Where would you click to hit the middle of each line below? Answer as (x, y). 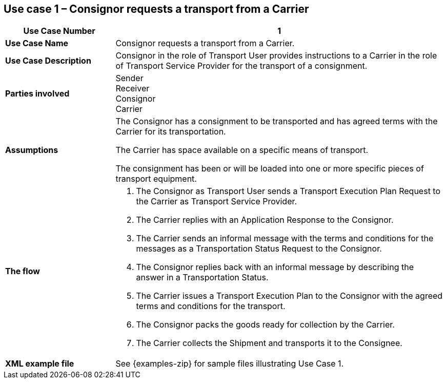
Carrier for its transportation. (171, 132)
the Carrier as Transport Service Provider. (217, 202)
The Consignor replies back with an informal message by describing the (275, 267)
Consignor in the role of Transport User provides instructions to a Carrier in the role (276, 56)
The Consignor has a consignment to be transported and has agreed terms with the (277, 121)
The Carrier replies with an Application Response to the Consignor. (265, 220)
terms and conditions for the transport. (211, 306)
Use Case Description (48, 61)
